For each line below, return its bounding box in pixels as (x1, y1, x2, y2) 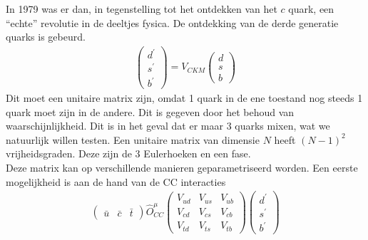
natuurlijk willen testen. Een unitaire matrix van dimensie (6, 132, 260, 147)
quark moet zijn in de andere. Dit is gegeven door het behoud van (6, 104, 295, 119)
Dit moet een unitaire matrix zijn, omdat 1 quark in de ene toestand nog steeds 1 (6, 90, 363, 105)
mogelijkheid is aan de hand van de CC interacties (6, 174, 226, 189)
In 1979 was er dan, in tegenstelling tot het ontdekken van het (6, 1, 277, 16)
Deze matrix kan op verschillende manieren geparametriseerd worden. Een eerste (6, 160, 358, 175)
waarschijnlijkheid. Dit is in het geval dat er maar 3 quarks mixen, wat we (6, 118, 330, 133)
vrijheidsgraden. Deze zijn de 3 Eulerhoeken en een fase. (6, 146, 251, 161)
